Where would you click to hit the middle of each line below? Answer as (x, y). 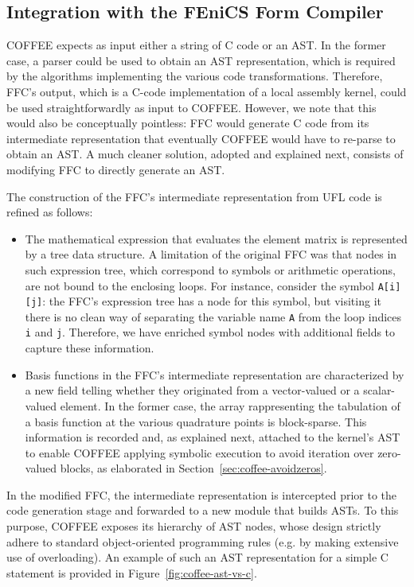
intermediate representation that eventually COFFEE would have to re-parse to (201, 138)
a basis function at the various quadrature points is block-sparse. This (196, 421)
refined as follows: (50, 212)
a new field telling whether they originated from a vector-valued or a (192, 390)
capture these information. (90, 348)
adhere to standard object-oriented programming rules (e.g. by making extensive (203, 541)
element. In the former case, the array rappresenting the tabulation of (230, 405)
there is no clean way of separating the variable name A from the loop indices (213, 316)
